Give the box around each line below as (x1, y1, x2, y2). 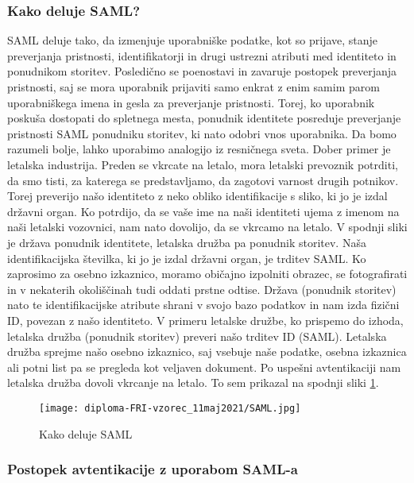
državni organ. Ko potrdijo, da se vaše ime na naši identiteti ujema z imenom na (7, 203, 400, 219)
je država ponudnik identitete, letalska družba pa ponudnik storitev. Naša (7, 234, 366, 250)
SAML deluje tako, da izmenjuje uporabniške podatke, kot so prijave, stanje (7, 32, 378, 48)
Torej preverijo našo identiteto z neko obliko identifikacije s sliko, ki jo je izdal (7, 187, 388, 204)
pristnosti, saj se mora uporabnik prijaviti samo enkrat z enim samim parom (7, 79, 380, 95)
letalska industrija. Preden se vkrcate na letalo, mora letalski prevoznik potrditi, (7, 156, 398, 172)
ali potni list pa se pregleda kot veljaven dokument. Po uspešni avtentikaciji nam (7, 358, 401, 375)
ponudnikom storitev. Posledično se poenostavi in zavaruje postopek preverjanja (7, 63, 397, 79)
